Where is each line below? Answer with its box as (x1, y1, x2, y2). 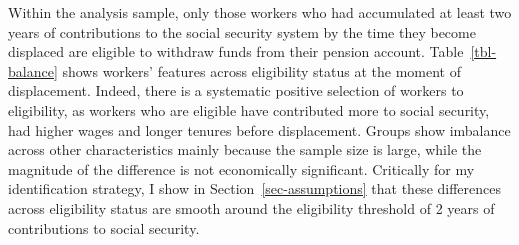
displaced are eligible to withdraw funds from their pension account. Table (8, 41, 464, 62)
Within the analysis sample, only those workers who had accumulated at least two (8, 2, 512, 22)
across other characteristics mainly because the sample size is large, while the (8, 139, 482, 160)
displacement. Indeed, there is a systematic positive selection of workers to (8, 80, 464, 101)
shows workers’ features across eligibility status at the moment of (62, 60, 462, 81)
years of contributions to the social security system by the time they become (8, 21, 476, 42)
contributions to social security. (8, 217, 200, 238)
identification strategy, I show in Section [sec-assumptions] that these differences (8, 178, 502, 199)
